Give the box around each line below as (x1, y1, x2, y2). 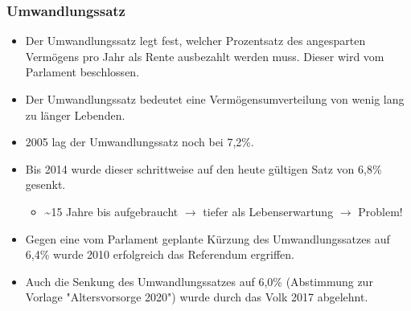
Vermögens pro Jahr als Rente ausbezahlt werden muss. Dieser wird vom (25, 47, 384, 64)
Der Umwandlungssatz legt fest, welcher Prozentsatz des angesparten (25, 32, 366, 49)
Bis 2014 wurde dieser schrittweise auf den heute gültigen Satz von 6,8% (25, 160, 382, 177)
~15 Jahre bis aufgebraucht (44, 203, 179, 219)
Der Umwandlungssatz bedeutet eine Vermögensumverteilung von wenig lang (25, 91, 405, 107)
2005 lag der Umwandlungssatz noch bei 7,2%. (25, 133, 254, 150)
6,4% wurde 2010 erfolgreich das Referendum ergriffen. (25, 246, 294, 263)
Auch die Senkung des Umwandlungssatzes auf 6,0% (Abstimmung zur (25, 272, 373, 289)
